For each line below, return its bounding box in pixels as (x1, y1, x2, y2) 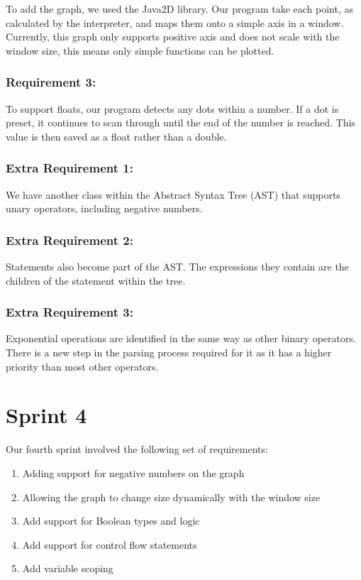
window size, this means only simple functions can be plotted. (6, 43, 274, 58)
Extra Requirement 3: (6, 303, 133, 321)
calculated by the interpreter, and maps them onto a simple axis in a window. (6, 15, 344, 30)
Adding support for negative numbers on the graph (22, 465, 245, 480)
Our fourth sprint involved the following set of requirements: (6, 442, 268, 456)
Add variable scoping (22, 561, 113, 576)
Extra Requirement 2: (6, 231, 133, 248)
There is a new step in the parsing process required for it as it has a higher (6, 345, 332, 359)
